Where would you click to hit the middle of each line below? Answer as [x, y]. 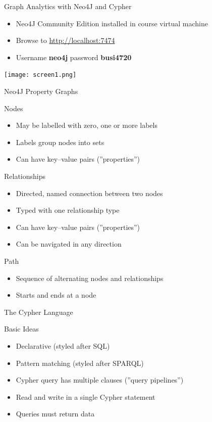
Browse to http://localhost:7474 [65, 40]
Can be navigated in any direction [69, 244]
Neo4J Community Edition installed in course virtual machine [112, 23]
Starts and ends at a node [56, 295]
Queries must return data [55, 414]
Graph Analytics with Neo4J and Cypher [68, 6]
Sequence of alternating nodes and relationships [90, 278]
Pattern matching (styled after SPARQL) [80, 363]
